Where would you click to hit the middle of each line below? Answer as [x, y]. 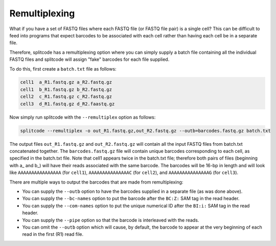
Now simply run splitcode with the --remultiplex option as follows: [83, 117]
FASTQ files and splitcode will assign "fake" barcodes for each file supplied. [89, 59]
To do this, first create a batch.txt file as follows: [63, 69]
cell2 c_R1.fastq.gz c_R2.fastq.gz [66, 97]
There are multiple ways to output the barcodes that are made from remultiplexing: [96, 182]
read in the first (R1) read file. [53, 234]
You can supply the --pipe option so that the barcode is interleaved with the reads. [111, 220]
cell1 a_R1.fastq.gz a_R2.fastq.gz [66, 82]
